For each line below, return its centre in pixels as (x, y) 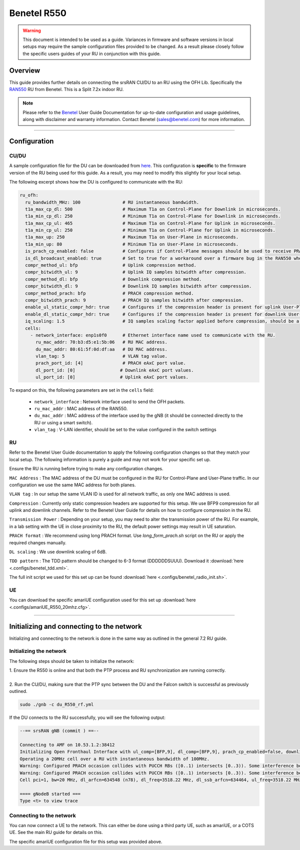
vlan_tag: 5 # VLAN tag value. (101, 356)
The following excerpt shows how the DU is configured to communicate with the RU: (96, 182)
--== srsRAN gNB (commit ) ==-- (59, 731)
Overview (25, 70)
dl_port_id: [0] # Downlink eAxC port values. (115, 370)
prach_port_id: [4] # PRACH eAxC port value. (111, 363)
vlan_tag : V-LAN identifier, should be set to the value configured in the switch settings (125, 430)
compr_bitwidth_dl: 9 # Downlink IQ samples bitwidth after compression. (138, 286)
